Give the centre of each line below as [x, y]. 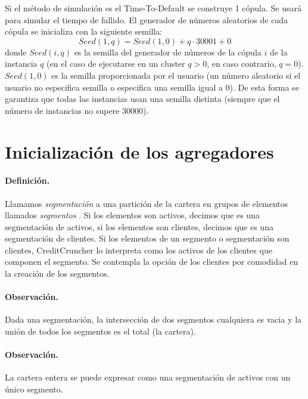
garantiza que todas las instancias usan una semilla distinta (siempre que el [142, 99]
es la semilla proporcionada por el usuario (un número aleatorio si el [176, 75]
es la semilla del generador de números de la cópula [168, 52]
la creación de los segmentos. [57, 273]
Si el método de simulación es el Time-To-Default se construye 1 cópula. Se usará [153, 8]
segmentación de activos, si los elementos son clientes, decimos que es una [139, 226]
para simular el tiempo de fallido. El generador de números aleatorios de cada [147, 19]
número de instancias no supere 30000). [77, 110]
